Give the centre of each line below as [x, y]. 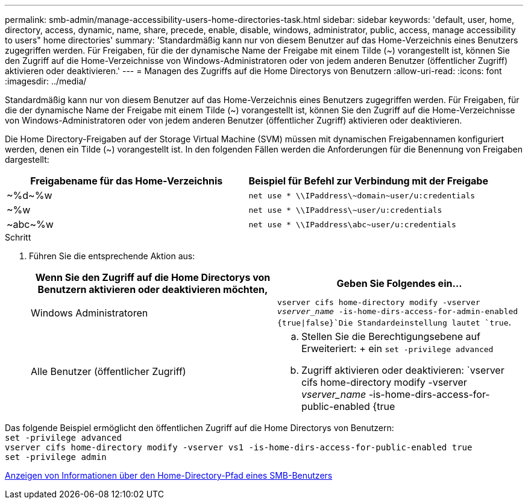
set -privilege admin [56, 457]
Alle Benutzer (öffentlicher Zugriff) [108, 371]
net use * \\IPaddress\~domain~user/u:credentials [362, 195]
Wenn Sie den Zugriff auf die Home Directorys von [153, 277]
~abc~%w [30, 224]
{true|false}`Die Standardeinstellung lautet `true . [394, 322]
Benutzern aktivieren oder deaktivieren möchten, [153, 289]
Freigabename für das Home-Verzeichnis [127, 181]
